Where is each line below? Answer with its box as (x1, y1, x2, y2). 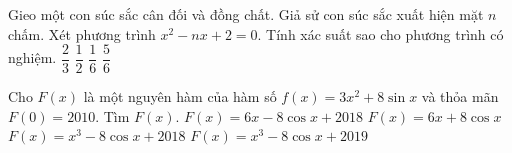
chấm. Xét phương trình (8, 23, 156, 44)
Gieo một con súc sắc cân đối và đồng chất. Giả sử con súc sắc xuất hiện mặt (8, 4, 484, 24)
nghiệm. (8, 47, 57, 68)
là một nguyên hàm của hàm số (83, 86, 277, 107)
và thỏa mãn (421, 86, 499, 107)
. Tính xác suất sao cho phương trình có (257, 23, 504, 44)
